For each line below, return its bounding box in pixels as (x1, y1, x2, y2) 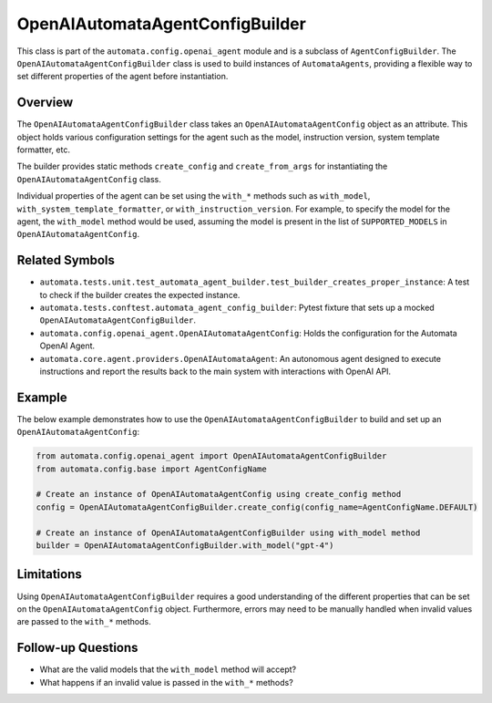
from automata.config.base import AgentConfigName (36, 463, 268, 474)
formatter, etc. (16, 144, 70, 155)
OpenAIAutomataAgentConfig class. (16, 173, 161, 184)
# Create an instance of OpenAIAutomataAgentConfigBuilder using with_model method (36, 527, 421, 538)
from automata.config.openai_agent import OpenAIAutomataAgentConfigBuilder (36, 451, 387, 461)
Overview (16, 95, 74, 110)
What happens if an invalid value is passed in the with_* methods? (39, 677, 293, 687)
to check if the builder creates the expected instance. (39, 289, 241, 300)
